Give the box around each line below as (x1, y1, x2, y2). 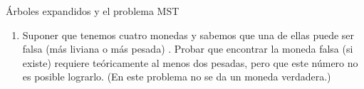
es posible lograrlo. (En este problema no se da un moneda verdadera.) (22, 69, 331, 84)
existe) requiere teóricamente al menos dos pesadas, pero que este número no (22, 55, 358, 70)
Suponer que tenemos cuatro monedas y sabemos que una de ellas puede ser (22, 27, 355, 42)
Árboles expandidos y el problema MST (6, 4, 180, 18)
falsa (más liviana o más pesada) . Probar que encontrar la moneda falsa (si (22, 41, 353, 56)
